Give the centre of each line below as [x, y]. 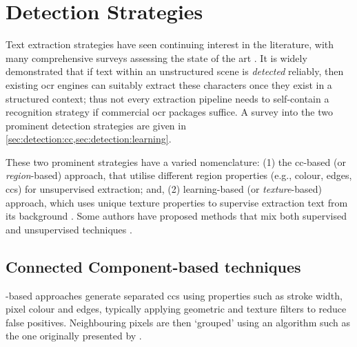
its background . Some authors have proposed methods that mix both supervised [176, 216]
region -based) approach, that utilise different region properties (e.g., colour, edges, [179, 175]
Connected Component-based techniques [153, 266]
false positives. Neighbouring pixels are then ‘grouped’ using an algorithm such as [178, 322]
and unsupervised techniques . [69, 229]
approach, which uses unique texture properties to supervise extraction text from [177, 202]
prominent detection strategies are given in [96, 125]
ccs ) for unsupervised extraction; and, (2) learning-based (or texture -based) [164, 189]
